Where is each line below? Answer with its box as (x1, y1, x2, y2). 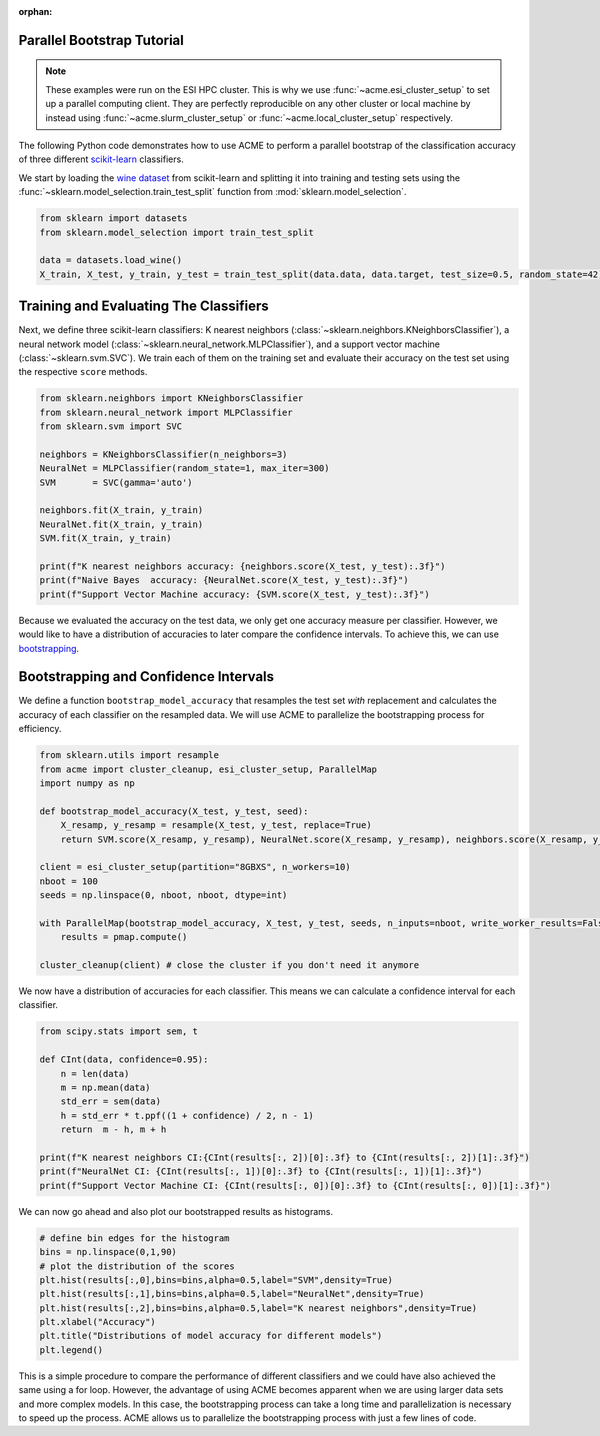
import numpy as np (39, 778, 135, 789)
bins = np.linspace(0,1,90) (39, 1246, 177, 1258)
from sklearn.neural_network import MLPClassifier (39, 406, 294, 418)
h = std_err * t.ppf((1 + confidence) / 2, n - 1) (60, 1110, 314, 1121)
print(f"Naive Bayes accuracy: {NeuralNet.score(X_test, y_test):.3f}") (39, 575, 409, 586)
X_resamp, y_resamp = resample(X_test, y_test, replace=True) (60, 820, 372, 831)
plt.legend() (39, 1344, 104, 1355)
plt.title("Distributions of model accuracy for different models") (39, 1330, 383, 1342)
